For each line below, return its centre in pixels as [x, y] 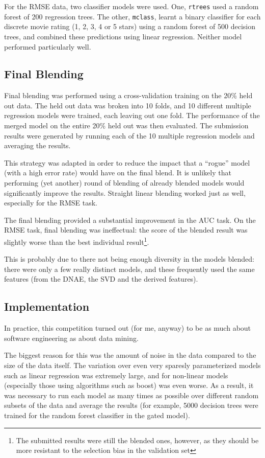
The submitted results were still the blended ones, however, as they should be [137, 440]
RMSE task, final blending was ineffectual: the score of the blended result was [126, 230]
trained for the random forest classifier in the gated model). [97, 415]
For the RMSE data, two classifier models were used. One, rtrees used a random [131, 6]
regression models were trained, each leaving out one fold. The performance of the [132, 115]
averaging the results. [37, 145]
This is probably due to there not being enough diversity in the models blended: [129, 259]
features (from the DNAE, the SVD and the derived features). [101, 279]
